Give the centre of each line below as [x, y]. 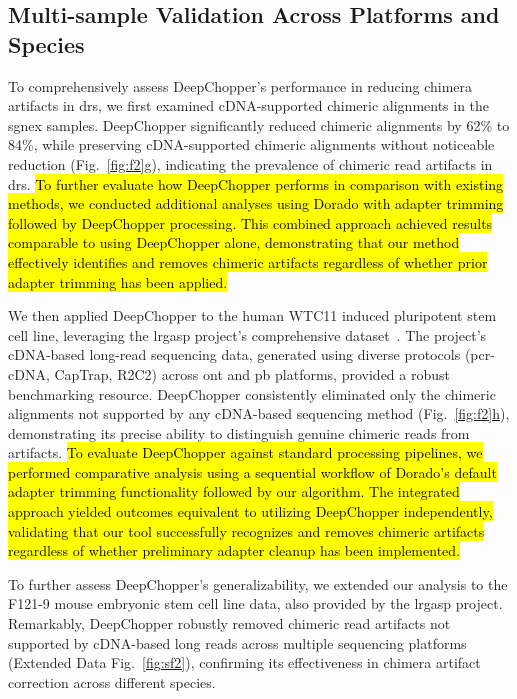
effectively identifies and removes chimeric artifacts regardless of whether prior [248, 261]
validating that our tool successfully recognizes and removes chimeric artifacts [246, 530]
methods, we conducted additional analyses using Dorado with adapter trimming [256, 203]
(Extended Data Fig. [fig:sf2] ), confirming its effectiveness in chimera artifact [244, 662]
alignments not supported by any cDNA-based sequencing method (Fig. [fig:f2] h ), [259, 413]
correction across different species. [112, 681]
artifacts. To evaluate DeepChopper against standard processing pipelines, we [245, 452]
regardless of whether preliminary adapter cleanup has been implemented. [234, 550]
